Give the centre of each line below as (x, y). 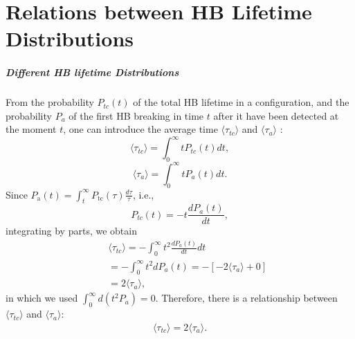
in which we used (42, 298)
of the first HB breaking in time (136, 115)
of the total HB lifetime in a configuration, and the (241, 102)
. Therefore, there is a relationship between (246, 298)
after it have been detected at (276, 115)
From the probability (50, 102)
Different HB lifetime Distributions (92, 72)
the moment (31, 129)
